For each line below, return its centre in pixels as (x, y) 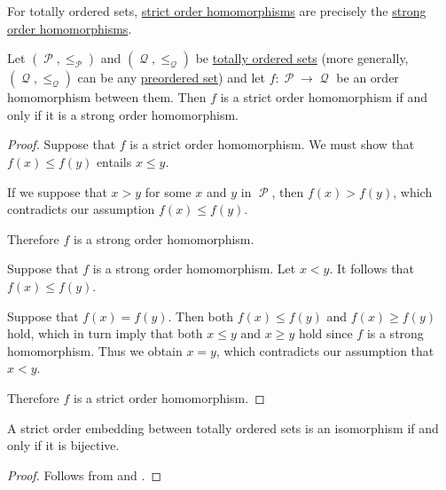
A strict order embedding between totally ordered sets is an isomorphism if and (223, 427)
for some (168, 191)
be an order (368, 78)
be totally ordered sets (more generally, (302, 58)
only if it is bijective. (63, 445)
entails (114, 161)
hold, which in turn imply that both (105, 333)
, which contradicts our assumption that (325, 350)
